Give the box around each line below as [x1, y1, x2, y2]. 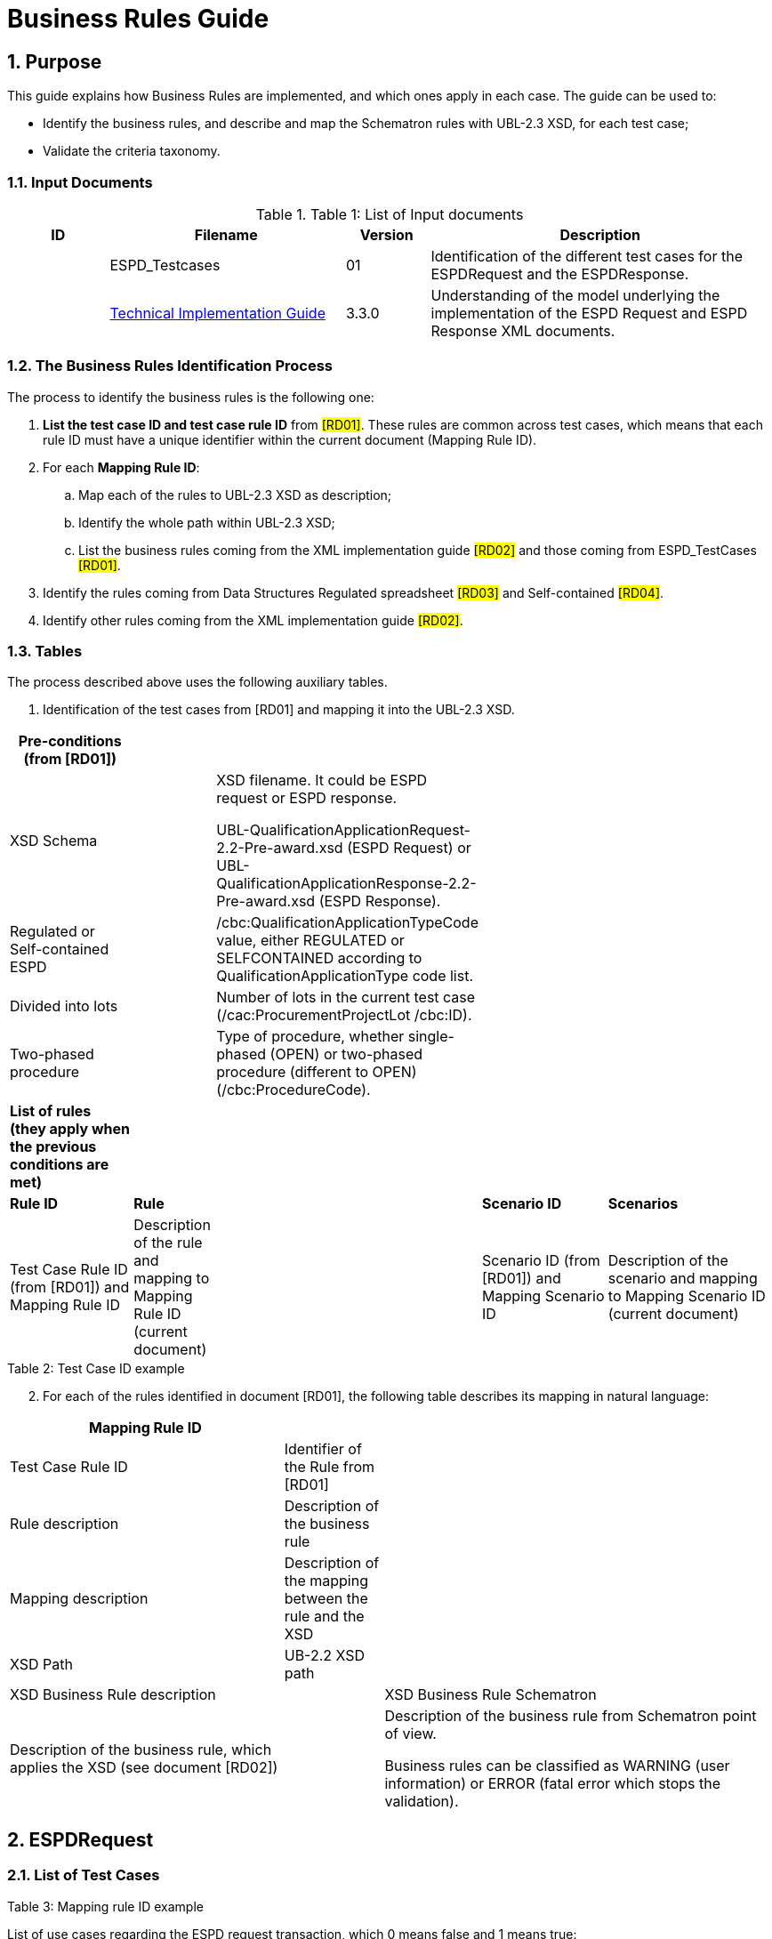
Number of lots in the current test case [216, 988, 476, 1007]
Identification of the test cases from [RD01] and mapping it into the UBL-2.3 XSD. [43, 702, 515, 718]
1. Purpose [7, 50, 102, 73]
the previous [10, 1138, 97, 1156]
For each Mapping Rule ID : [43, 459, 200, 475]
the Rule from [284, 1458, 374, 1476]
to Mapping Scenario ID [607, 1287, 766, 1306]
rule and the [284, 1607, 365, 1626]
